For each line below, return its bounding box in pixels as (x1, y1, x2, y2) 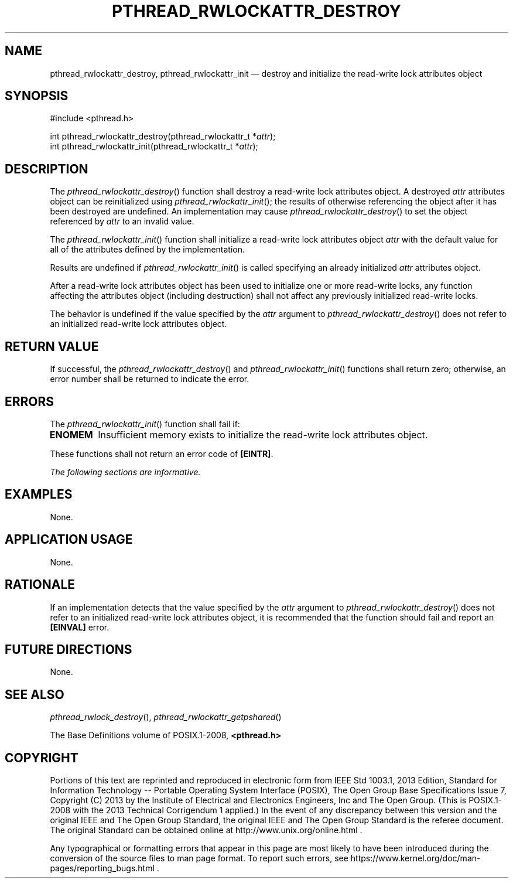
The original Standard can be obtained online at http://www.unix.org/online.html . (50, 825, 362, 836)
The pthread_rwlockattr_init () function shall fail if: (50, 418, 240, 429)
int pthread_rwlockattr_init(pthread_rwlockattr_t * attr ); (50, 141, 258, 152)
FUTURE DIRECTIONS (5, 642, 132, 657)
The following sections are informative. (50, 466, 201, 477)
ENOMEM (49, 428, 93, 441)
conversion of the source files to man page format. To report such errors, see (50, 853, 348, 864)
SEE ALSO (5, 687, 64, 702)
